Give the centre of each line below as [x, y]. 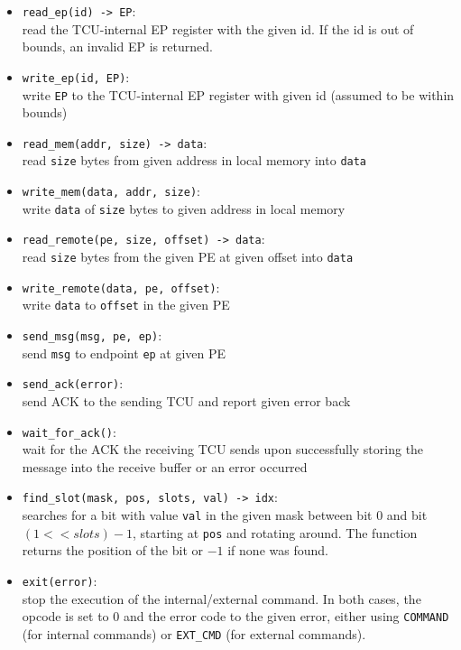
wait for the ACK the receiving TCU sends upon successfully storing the [223, 449]
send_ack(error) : [73, 383]
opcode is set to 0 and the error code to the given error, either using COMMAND [235, 616]
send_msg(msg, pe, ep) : [92, 335]
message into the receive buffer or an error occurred [165, 466]
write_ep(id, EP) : [76, 76]
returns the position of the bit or [112, 550]
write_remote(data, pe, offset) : [121, 287]
